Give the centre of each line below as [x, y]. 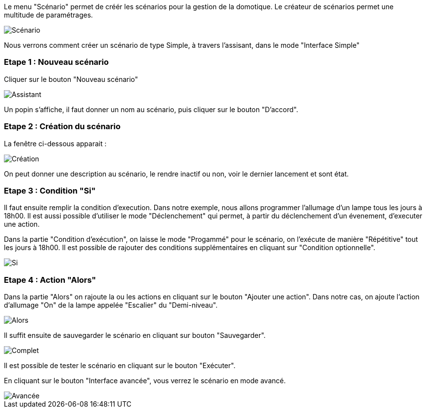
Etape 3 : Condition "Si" [50, 190]
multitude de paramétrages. [49, 15]
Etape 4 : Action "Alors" [50, 280]
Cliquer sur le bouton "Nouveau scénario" [71, 79]
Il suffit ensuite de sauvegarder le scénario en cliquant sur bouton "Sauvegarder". [135, 335]
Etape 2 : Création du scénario [62, 127]
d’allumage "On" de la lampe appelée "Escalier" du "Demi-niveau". [111, 305]
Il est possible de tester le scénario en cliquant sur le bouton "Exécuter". [120, 365]
